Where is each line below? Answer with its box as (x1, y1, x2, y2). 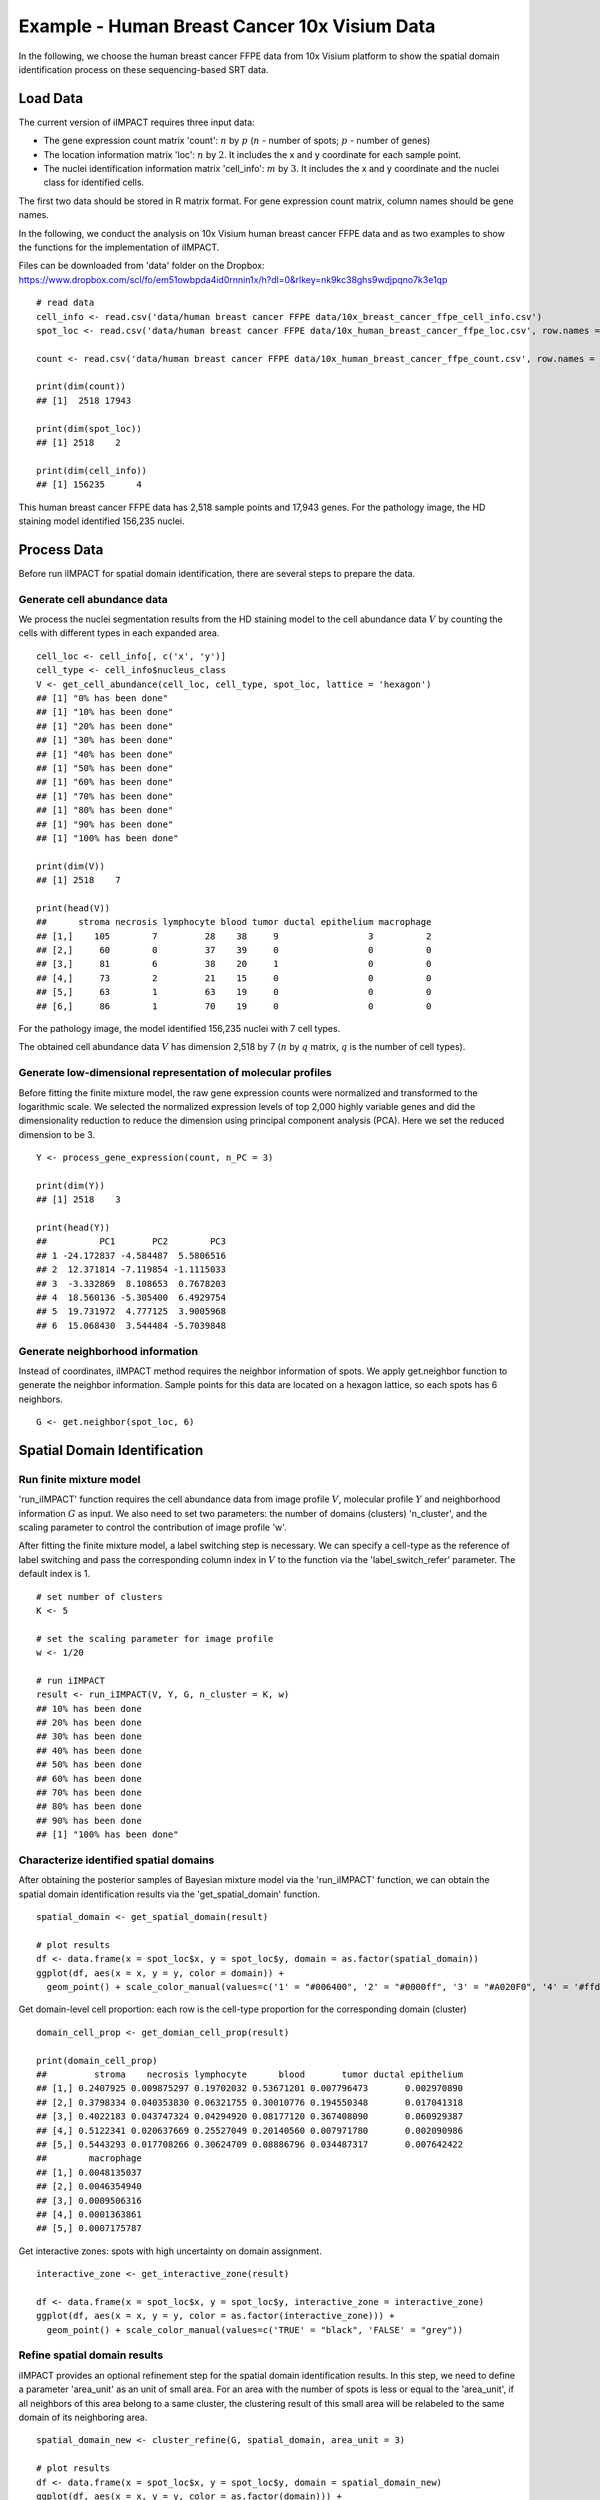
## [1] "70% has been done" (36, 790, 174, 802)
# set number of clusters (36, 1591, 164, 1602)
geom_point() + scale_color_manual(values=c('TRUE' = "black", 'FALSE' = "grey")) (46, 2324, 464, 2335)
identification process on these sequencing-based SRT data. (18, 63, 269, 75)
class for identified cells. (43, 176, 145, 189)
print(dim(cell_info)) (36, 465, 148, 476)
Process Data (18, 541, 104, 558)
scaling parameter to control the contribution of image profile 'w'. (18, 1521, 287, 1534)
